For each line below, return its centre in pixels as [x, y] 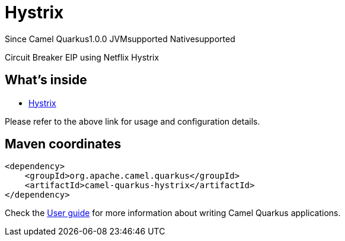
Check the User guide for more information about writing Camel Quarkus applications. [173, 213]
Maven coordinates [63, 144]
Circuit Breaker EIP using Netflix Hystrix [82, 57]
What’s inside [46, 80]
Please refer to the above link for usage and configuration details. [132, 121]
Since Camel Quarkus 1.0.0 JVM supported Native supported [120, 39]
